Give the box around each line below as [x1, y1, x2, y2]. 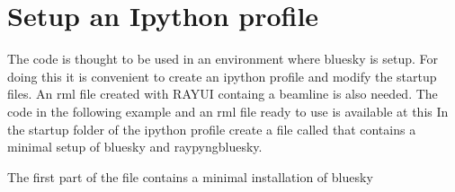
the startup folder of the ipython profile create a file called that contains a [7, 119, 416, 138]
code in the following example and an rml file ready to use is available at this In [7, 101, 449, 120]
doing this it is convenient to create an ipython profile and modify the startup [7, 66, 437, 85]
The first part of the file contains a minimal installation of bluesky [7, 167, 373, 186]
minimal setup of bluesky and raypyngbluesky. [7, 137, 263, 156]
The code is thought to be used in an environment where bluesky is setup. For [7, 49, 439, 68]
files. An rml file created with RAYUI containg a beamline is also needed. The [7, 84, 438, 103]
